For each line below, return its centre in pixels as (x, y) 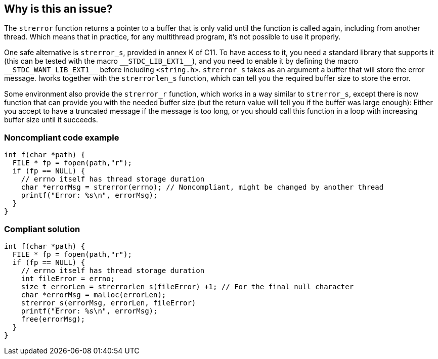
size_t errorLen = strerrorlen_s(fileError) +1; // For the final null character (187, 286)
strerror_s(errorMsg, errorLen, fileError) (108, 303)
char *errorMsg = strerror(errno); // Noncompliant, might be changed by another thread (202, 187)
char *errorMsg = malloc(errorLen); (94, 295)
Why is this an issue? (58, 9)
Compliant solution (42, 229)
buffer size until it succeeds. (51, 120)
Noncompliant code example (62, 137)
